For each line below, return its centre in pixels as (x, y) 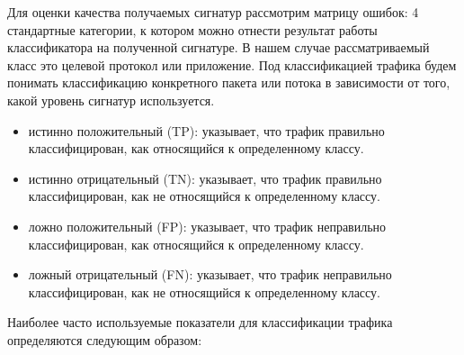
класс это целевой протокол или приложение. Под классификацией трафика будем (232, 64)
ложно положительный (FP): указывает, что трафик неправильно (207, 226)
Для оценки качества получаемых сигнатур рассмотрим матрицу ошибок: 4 (213, 12)
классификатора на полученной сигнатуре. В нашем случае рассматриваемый (219, 47)
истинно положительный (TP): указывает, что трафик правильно (206, 130)
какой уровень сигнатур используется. (111, 100)
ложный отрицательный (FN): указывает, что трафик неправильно (210, 274)
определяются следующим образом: (105, 339)
